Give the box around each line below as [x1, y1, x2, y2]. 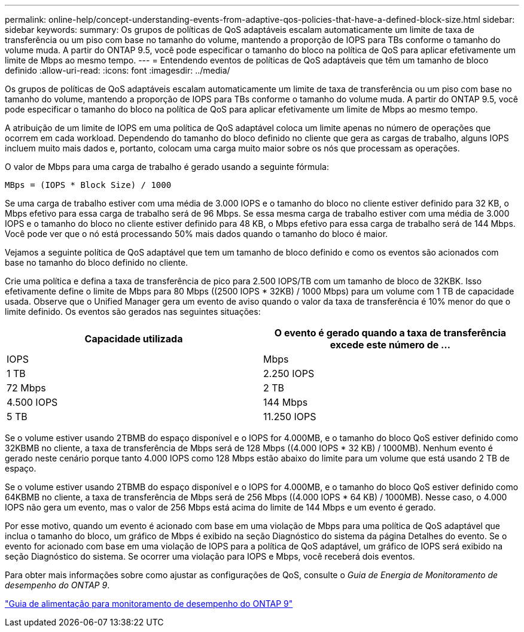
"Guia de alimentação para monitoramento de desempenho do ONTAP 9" [5, 598, 293, 609]
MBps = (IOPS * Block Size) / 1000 [5, 180, 172, 190]
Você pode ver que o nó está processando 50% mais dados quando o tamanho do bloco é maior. [5, 229, 388, 239]
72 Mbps [7, 382, 46, 394]
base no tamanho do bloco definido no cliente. [5, 257, 188, 268]
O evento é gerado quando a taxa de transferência [274, 327, 507, 339]
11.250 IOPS [263, 411, 316, 423]
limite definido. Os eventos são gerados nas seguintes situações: [5, 306, 261, 317]
